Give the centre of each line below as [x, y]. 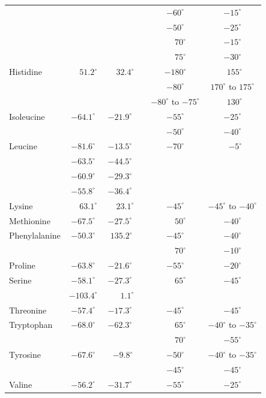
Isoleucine [27, 116]
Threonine [28, 310]
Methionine [30, 220]
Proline [22, 265]
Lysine [21, 205]
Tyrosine [25, 355]
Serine [20, 280]
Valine [21, 384]
